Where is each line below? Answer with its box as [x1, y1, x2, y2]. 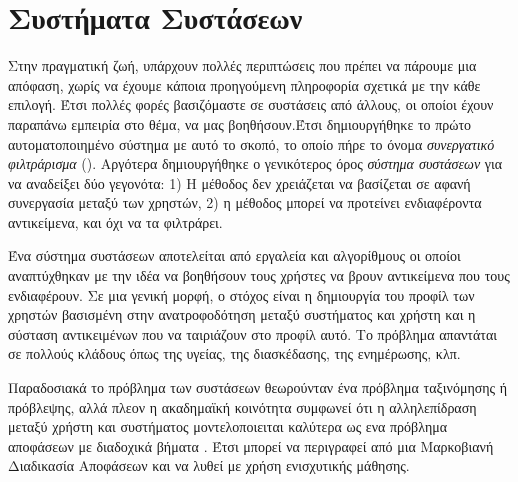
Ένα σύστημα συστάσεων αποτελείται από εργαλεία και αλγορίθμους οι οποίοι [8, 245, 461, 266]
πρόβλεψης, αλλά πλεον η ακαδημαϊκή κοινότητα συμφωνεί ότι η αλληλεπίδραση [8, 396, 477, 417]
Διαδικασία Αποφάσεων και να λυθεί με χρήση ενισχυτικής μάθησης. [8, 455, 410, 476]
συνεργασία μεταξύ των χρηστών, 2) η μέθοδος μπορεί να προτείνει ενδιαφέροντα [8, 192, 482, 213]
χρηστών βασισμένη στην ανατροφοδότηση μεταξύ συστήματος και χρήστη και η [8, 304, 476, 325]
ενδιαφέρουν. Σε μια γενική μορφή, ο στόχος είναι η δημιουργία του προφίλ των [8, 284, 475, 305]
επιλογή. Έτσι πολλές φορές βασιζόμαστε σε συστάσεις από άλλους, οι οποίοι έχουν [8, 94, 494, 115]
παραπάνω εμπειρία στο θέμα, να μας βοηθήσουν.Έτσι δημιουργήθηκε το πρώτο [8, 113, 472, 134]
